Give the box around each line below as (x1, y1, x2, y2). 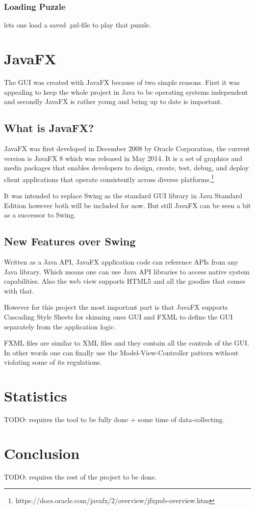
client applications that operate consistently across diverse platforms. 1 (4, 172, 214, 184)
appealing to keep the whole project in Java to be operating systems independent (4, 86, 248, 97)
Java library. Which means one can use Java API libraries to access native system (4, 266, 250, 276)
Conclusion (4, 443, 80, 463)
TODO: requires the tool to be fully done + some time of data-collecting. (4, 414, 225, 424)
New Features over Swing (4, 234, 136, 249)
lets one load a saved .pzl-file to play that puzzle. (4, 20, 151, 30)
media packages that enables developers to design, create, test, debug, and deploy (4, 162, 249, 173)
